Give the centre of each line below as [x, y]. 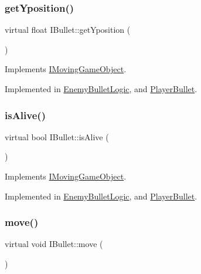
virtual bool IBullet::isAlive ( [57, 136]
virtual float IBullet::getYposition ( [68, 30]
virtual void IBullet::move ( [54, 244]
